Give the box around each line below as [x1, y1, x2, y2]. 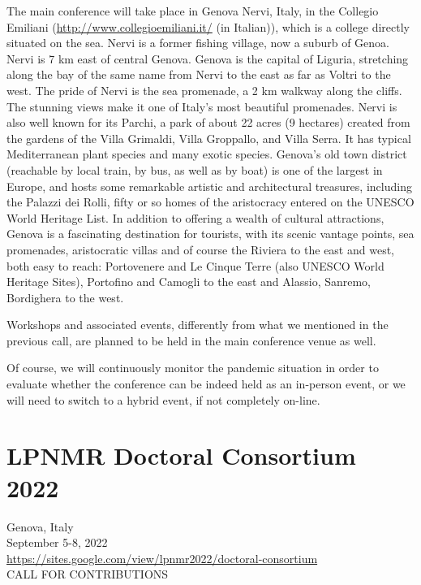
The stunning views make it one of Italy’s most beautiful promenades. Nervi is [6, 97, 397, 115]
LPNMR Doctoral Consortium [6, 439, 356, 472]
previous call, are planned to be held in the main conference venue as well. [6, 331, 376, 349]
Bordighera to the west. [6, 288, 124, 305]
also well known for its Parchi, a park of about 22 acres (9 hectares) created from [6, 114, 410, 131]
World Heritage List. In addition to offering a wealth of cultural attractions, [6, 209, 384, 226]
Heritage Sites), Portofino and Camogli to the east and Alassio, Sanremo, [6, 273, 372, 290]
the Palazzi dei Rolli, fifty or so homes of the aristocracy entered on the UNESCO [6, 193, 415, 210]
